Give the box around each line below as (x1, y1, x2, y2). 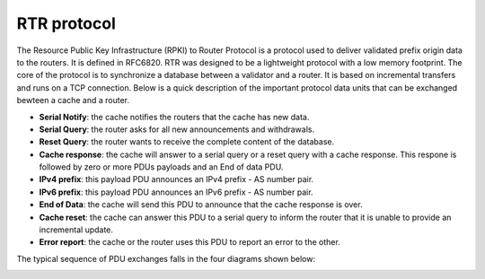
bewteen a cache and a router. (16, 95, 130, 106)
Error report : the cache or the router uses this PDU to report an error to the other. (39, 237, 340, 248)
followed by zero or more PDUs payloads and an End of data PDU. (39, 161, 284, 172)
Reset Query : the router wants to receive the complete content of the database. (39, 136, 335, 147)
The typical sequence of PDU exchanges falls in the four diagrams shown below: (16, 253, 316, 264)
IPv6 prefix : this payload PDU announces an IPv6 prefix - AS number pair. (39, 187, 313, 197)
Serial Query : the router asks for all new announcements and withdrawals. (39, 124, 314, 135)
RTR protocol (16, 13, 117, 33)
